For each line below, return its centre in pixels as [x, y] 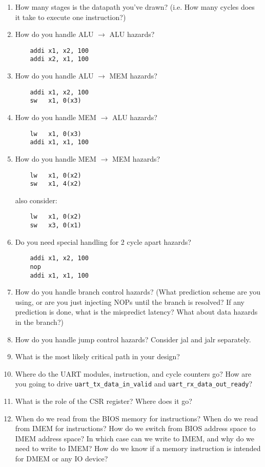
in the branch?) [39, 322]
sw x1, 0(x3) [56, 101]
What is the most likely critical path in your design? [97, 356]
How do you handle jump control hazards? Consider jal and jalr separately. [133, 339]
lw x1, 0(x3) [56, 134]
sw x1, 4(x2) [56, 184]
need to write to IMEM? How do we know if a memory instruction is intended [138, 448]
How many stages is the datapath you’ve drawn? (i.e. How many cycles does [135, 7]
